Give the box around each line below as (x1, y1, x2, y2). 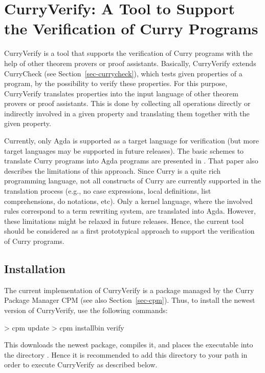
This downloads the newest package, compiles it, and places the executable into (4, 339, 253, 350)
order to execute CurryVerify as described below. (4, 359, 158, 370)
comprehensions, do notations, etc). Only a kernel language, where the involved (4, 195, 253, 206)
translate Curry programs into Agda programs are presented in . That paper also (4, 155, 258, 166)
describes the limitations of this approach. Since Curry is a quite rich (4, 165, 220, 176)
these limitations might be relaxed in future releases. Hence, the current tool (4, 215, 244, 226)
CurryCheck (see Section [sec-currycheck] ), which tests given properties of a (4, 68, 242, 78)
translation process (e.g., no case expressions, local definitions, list (4, 185, 211, 196)
